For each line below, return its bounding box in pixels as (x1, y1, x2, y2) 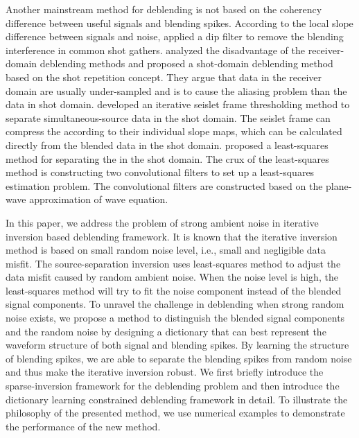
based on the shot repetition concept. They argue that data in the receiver (6, 69, 322, 84)
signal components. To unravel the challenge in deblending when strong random (6, 297, 344, 311)
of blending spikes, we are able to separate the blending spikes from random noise (6, 351, 352, 365)
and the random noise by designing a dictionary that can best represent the (6, 324, 326, 338)
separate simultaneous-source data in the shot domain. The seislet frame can (6, 110, 331, 125)
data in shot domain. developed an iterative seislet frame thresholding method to (6, 97, 350, 112)
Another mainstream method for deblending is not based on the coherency (6, 2, 322, 16)
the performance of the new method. (6, 419, 161, 433)
